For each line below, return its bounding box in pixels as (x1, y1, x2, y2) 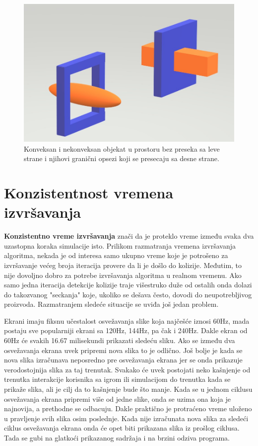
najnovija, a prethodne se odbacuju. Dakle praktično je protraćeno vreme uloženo (4, 403, 252, 414)
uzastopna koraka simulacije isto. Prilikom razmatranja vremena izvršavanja (4, 240, 236, 251)
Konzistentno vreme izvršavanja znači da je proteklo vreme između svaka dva (4, 231, 254, 241)
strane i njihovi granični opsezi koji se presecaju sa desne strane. (24, 153, 219, 164)
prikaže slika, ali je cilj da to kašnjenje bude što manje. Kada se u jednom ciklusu (4, 384, 253, 394)
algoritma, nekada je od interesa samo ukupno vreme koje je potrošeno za (4, 250, 228, 261)
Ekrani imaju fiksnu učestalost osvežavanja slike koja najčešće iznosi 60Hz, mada (4, 315, 250, 326)
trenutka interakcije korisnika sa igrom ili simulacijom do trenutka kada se (4, 374, 231, 384)
